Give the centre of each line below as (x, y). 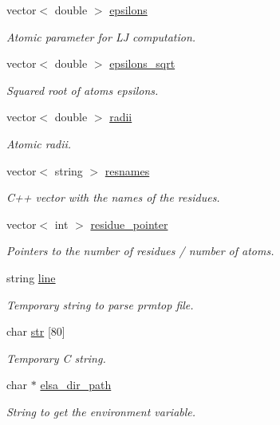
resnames (127, 170)
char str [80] (36, 331)
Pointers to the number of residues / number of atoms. (140, 251)
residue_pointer (129, 224)
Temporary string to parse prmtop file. (100, 304)
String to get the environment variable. (101, 411)
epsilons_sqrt (142, 63)
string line (31, 277)
